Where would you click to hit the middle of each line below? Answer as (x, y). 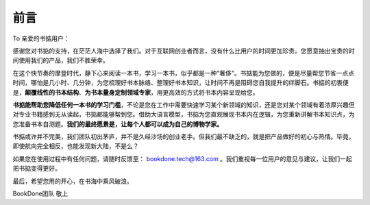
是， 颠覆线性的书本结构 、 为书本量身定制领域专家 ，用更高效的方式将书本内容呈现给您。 (136, 92)
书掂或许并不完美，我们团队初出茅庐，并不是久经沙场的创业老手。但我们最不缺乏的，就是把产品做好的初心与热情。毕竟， (184, 136)
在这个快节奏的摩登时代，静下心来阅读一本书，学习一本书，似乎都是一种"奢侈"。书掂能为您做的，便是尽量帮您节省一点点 (184, 73)
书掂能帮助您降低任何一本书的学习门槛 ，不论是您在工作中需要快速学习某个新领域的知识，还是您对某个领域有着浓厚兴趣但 (184, 105)
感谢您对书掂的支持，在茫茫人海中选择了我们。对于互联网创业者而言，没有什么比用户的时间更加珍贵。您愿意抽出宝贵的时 (184, 51)
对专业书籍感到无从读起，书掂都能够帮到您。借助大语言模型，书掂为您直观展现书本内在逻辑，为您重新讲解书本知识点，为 (184, 114)
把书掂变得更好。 (37, 169)
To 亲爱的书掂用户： (41, 38)
